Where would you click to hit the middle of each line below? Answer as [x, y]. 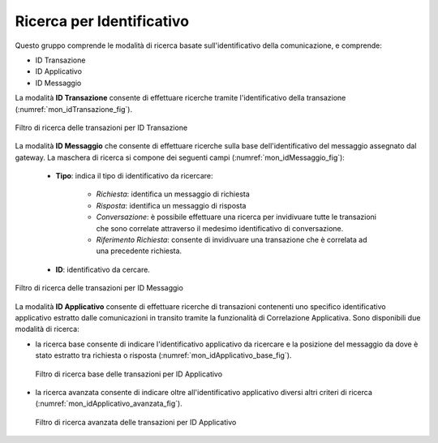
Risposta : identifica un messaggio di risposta [171, 205]
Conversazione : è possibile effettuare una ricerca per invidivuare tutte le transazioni [236, 217]
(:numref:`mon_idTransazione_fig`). [74, 109]
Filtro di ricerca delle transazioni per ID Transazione [101, 127]
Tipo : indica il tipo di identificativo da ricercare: [135, 176]
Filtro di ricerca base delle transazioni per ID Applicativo [129, 374]
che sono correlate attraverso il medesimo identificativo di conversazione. [220, 228]
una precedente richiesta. [139, 251]
